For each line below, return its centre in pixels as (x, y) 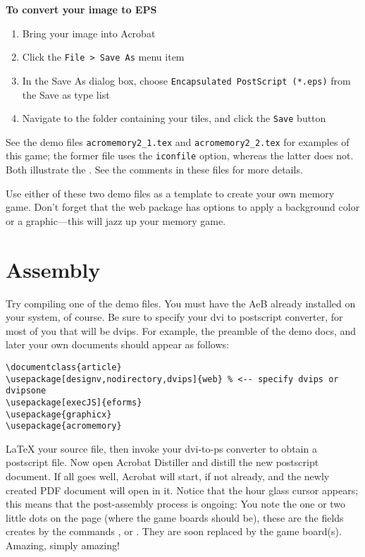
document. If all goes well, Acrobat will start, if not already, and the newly (168, 476)
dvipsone (26, 391)
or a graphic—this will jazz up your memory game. (116, 220)
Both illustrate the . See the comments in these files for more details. (154, 170)
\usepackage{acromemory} (64, 426)
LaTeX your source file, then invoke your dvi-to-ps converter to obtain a (161, 448)
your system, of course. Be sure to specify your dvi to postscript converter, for (174, 317)
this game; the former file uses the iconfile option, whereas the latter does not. (180, 155)
